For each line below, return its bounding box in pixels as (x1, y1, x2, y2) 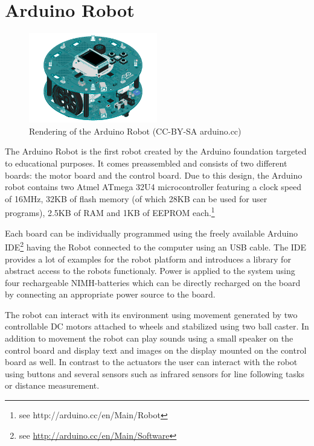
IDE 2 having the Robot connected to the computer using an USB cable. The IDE (5, 239, 307, 253)
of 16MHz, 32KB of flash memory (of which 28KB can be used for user (5, 192, 268, 205)
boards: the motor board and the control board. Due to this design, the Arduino (5, 168, 303, 181)
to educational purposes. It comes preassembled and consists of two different (5, 157, 287, 170)
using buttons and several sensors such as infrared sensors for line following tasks (5, 367, 304, 380)
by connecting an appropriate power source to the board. (5, 288, 216, 301)
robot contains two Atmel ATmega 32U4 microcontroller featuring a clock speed (5, 180, 302, 193)
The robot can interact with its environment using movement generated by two (5, 308, 298, 320)
